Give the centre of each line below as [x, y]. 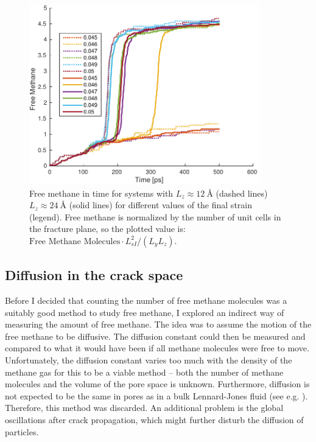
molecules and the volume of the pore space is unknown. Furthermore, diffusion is [157, 384]
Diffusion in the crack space [94, 275]
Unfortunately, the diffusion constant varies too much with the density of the [149, 360]
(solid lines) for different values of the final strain [160, 205]
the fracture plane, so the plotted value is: [107, 229]
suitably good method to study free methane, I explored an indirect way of [145, 312]
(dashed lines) [242, 193]
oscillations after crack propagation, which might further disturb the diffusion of [154, 420]
